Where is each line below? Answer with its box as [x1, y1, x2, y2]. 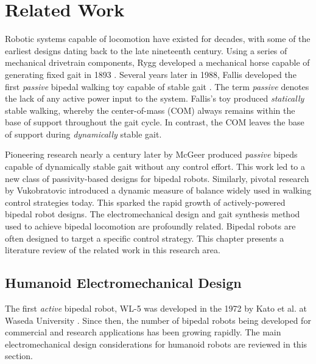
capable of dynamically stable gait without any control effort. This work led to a [5, 160, 305, 173]
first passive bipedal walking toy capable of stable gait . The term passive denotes [5, 80, 309, 93]
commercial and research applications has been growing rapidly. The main [5, 326, 281, 338]
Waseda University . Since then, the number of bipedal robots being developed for [5, 313, 311, 326]
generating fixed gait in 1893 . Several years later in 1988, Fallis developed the [5, 68, 297, 80]
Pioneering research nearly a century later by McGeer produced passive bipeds [5, 148, 298, 161]
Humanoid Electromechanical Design [5, 273, 242, 292]
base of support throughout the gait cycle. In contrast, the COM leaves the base [5, 116, 304, 128]
